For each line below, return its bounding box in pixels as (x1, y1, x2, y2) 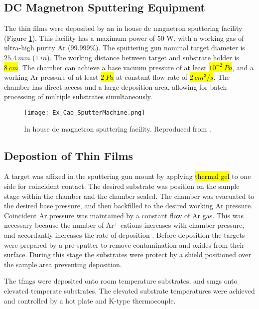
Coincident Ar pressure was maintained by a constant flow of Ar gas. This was (4, 210, 244, 220)
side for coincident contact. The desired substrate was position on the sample (4, 181, 240, 191)
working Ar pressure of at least (4, 72, 99, 82)
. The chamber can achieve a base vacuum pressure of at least (18, 62, 207, 72)
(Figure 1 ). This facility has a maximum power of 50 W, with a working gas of (4, 32, 244, 43)
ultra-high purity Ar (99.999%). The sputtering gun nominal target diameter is (4, 42, 245, 53)
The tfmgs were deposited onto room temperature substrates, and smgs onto (4, 276, 238, 286)
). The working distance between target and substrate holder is (47, 52, 239, 62)
